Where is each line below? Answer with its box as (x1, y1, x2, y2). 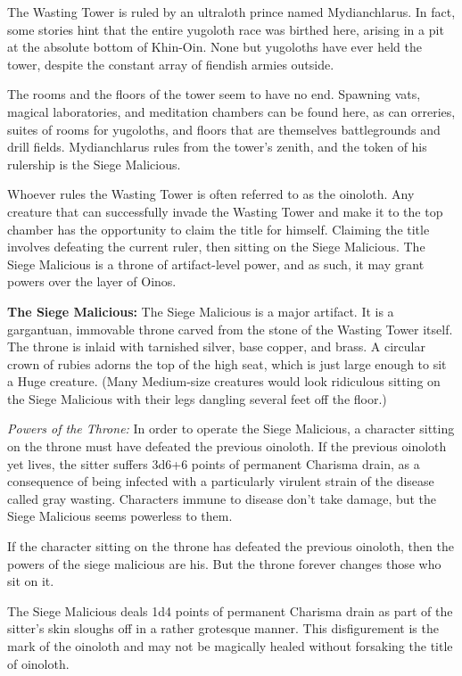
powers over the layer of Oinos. (7, 272, 177, 291)
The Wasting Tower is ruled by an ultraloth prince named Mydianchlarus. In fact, (7, 3, 456, 21)
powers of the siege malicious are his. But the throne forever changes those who (7, 554, 441, 573)
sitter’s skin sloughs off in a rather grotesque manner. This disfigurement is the (7, 619, 439, 638)
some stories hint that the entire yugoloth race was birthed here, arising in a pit (7, 20, 444, 38)
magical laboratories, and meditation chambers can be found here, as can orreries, (7, 102, 456, 120)
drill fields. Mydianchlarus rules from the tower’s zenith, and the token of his (7, 137, 427, 156)
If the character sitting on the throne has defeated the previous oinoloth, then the (7, 537, 454, 556)
